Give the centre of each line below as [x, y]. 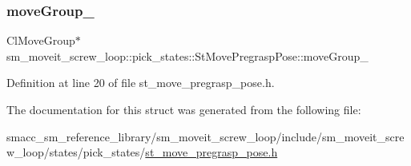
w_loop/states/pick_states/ [76, 152]
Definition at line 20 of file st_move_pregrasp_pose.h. [141, 83]
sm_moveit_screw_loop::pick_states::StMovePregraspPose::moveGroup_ [187, 55]
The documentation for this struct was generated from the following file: [184, 109]
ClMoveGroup [41, 40]
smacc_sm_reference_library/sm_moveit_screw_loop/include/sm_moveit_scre [205, 136]
